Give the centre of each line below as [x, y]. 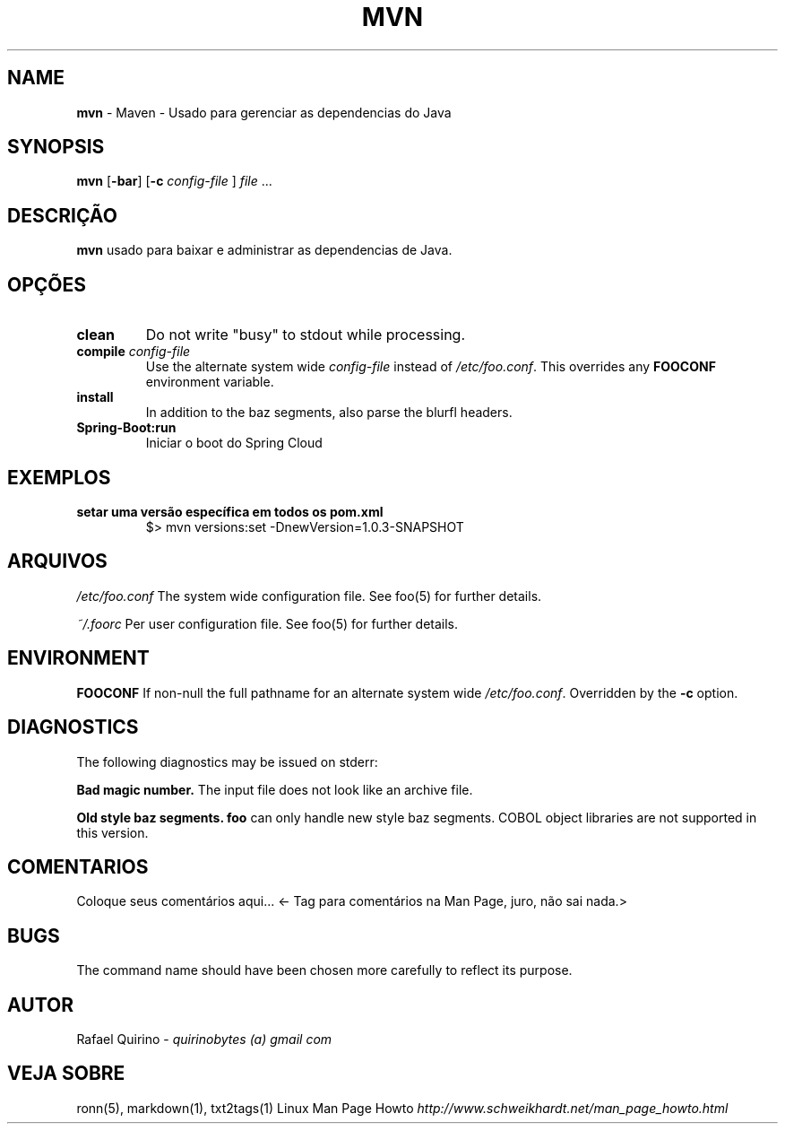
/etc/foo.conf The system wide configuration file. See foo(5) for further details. [309, 596]
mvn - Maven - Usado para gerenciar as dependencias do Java [264, 112]
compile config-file [134, 352]
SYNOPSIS [56, 147]
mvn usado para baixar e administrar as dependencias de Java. [264, 250]
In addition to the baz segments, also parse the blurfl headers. [329, 413]
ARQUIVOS [57, 561]
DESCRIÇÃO [62, 215]
